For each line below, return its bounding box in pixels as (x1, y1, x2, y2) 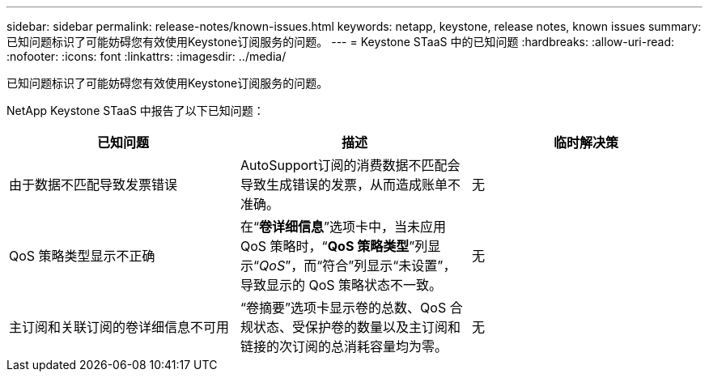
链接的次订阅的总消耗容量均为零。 (240, 338, 448, 355)
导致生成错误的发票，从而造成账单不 (240, 176, 461, 193)
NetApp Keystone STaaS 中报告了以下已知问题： (6, 104, 265, 117)
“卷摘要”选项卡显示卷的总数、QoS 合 (240, 299, 463, 316)
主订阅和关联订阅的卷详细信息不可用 (9, 319, 230, 335)
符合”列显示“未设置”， (322, 257, 456, 274)
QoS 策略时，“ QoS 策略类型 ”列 (240, 238, 428, 254)
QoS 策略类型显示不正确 (9, 248, 155, 264)
